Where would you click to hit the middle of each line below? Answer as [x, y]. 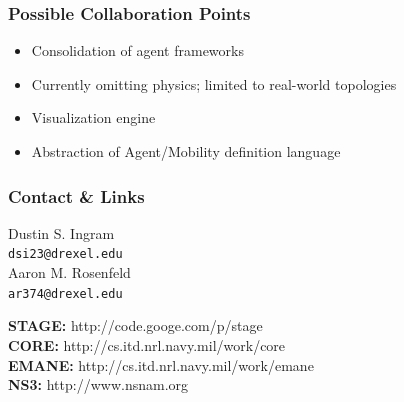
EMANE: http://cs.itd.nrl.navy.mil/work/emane [161, 364]
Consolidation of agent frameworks [137, 50]
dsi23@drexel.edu [65, 254]
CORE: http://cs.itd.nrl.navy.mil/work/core [147, 344]
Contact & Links [76, 195]
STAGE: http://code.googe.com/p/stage [135, 325]
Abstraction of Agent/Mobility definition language [186, 151]
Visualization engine [93, 117]
